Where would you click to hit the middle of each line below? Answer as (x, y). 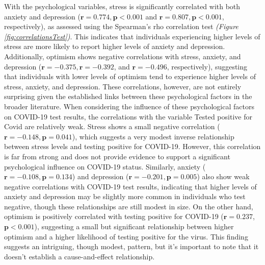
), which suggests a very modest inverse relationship (153, 136)
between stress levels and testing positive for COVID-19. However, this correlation (132, 146)
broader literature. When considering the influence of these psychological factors (129, 106)
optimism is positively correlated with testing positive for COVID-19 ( (114, 216)
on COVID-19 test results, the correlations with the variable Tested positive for (128, 116)
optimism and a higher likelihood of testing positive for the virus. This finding (126, 236)
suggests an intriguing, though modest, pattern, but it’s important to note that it (131, 246)
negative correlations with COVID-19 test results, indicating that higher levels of (130, 186)
